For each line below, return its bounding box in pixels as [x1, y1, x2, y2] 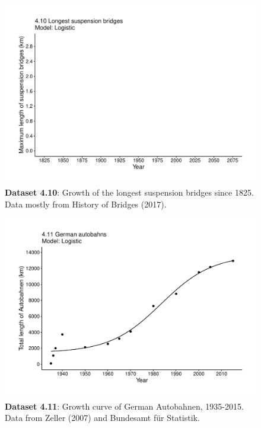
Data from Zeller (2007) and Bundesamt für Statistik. [5, 411, 200, 424]
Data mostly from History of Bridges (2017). [5, 197, 167, 210]
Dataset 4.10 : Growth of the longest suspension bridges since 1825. [5, 186, 254, 199]
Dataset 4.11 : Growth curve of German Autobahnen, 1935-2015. [5, 400, 244, 412]
